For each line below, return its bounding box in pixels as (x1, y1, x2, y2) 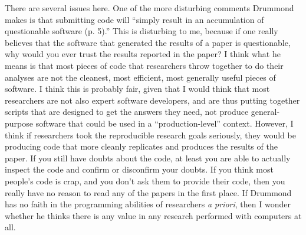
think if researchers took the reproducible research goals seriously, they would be (5, 128, 296, 141)
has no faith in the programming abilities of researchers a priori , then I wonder (5, 198, 291, 210)
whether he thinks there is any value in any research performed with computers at (5, 209, 302, 221)
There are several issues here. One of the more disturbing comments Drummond (5, 2, 294, 14)
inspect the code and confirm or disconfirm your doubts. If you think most (5, 163, 274, 176)
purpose (5, 117, 33, 129)
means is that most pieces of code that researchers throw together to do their (5, 59, 284, 71)
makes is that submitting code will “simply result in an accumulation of (5, 13, 264, 25)
